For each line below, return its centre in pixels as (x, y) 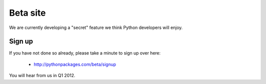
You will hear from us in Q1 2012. (42, 76)
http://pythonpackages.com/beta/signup (75, 64)
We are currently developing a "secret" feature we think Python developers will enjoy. (96, 28)
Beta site (28, 13)
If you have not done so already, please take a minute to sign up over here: (85, 53)
